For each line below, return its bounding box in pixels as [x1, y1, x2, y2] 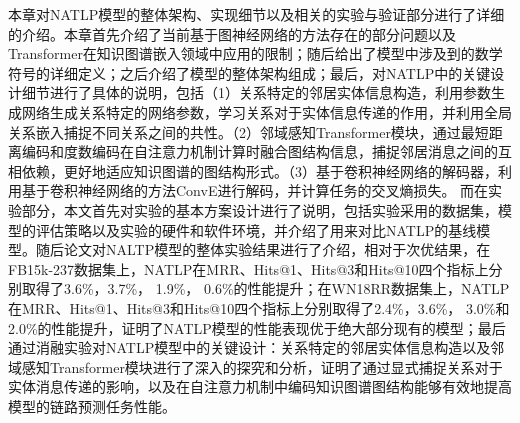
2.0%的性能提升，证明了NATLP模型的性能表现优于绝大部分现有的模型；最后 [8, 317, 506, 338]
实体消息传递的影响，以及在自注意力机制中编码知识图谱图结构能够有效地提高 [8, 376, 512, 397]
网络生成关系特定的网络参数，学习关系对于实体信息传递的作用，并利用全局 [21, 101, 512, 122]
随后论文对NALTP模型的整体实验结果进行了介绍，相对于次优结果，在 [35, 239, 491, 260]
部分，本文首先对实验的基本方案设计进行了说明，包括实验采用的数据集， [21, 199, 498, 220]
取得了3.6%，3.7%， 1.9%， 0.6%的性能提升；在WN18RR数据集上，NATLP [21, 278, 510, 299]
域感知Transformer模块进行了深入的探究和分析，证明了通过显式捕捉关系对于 [8, 356, 503, 377]
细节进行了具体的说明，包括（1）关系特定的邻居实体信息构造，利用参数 [21, 82, 491, 103]
